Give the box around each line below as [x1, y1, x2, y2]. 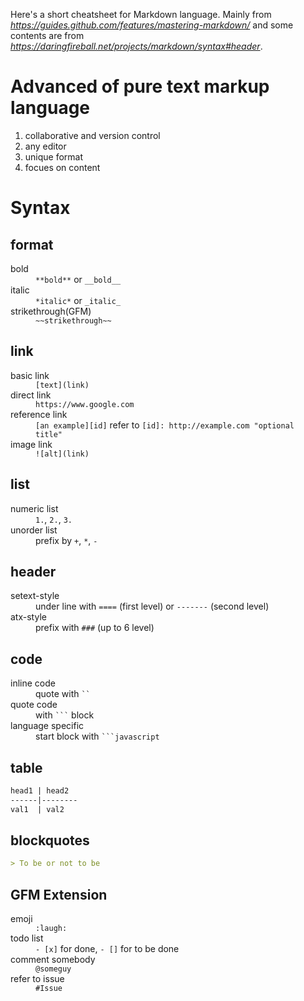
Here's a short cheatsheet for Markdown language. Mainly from [10, 9, 272, 20]
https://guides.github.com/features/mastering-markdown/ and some [10, 19, 294, 31]
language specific [10, 720, 85, 732]
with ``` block [35, 709, 95, 721]
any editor [24, 140, 67, 152]
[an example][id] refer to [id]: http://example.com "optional [35, 419, 295, 431]
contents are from [10, 30, 85, 41]
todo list [10, 932, 44, 944]
